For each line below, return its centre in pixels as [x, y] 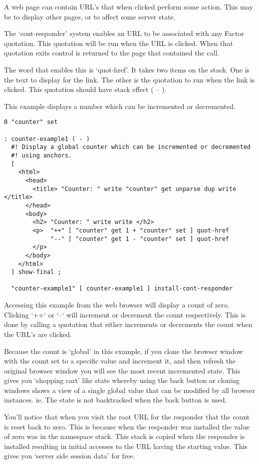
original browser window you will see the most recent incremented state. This [122, 370]
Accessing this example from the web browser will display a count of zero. [117, 305]
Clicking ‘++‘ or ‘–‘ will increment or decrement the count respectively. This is [125, 314]
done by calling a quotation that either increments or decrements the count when [128, 324]
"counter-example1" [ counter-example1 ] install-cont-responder [122, 289]
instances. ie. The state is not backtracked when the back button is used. [116, 400]
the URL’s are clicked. [38, 334]
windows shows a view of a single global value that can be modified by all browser [129, 390]
